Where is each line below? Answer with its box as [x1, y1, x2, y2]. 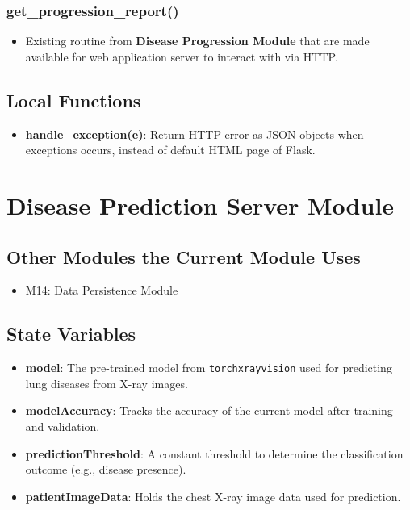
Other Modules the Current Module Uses [6, 244, 361, 269]
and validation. [25, 418, 100, 435]
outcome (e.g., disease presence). [25, 461, 186, 478]
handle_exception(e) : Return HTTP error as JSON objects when [25, 125, 364, 142]
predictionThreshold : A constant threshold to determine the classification [25, 445, 404, 462]
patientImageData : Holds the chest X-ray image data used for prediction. [25, 487, 401, 504]
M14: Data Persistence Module [25, 282, 178, 299]
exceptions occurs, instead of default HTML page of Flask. [25, 141, 316, 158]
